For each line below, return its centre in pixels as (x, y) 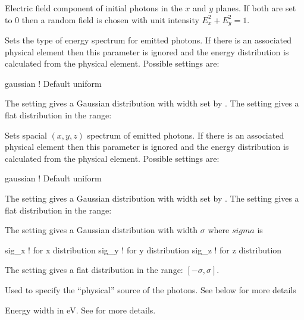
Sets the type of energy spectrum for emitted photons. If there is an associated (148, 40)
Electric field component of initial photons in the (94, 8)
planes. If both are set (256, 8)
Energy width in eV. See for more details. (80, 310)
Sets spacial (26, 135)
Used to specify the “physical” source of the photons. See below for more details (151, 289)
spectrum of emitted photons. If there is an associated (186, 135)
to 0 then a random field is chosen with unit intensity (102, 19)
